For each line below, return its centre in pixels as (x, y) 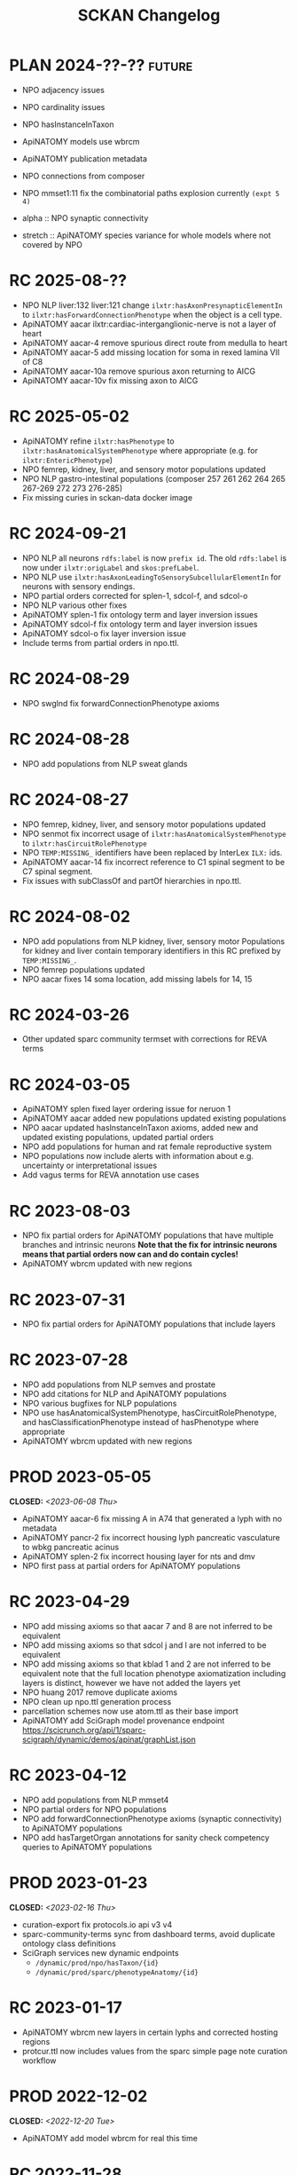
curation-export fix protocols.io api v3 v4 (97, 1924)
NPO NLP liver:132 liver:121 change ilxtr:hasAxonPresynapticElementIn (152, 305)
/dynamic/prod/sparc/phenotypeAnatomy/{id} (117, 1972)
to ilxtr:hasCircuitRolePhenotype (85, 843)
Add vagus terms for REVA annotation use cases (110, 1175)
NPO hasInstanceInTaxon (68, 124)
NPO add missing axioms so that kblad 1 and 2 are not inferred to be (146, 1664)
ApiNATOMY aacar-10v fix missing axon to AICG (110, 380)
